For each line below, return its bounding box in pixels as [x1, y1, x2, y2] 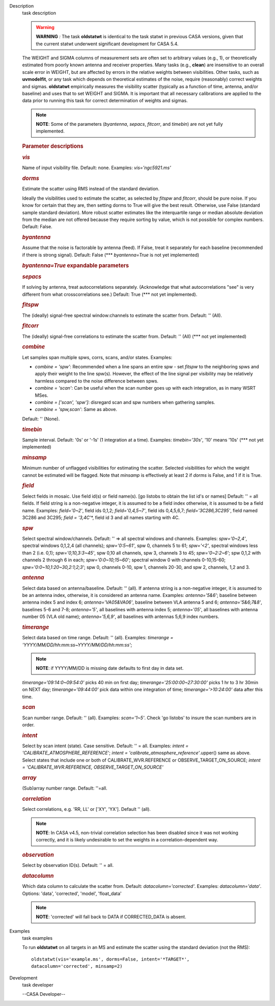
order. [22, 721, 35, 728]
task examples [22, 935, 53, 941]
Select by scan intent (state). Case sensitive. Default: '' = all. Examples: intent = [22, 743, 188, 749]
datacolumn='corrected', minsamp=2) [31, 963, 123, 969]
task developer [22, 982, 53, 988]
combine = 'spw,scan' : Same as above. [35, 406, 117, 413]
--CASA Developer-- [22, 991, 66, 997]
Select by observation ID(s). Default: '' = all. [22, 862, 114, 868]
